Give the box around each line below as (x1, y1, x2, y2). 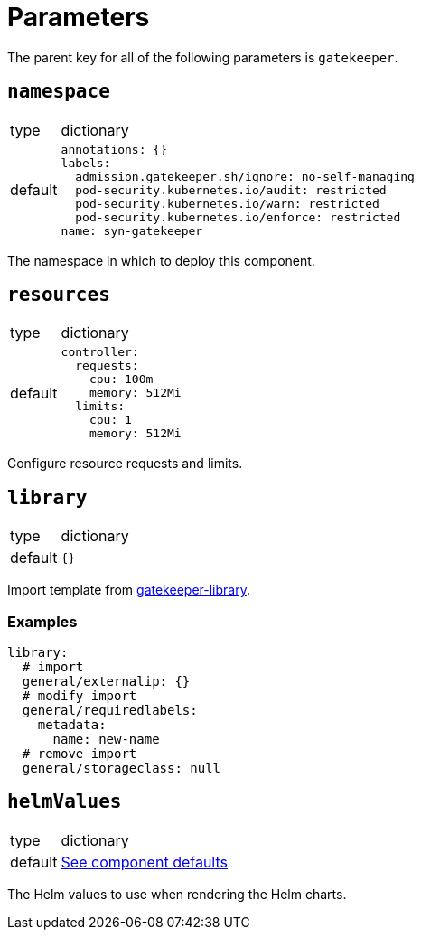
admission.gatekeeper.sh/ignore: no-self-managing (75, 169, 415, 183)
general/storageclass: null (22, 761, 221, 776)
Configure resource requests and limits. (7, 455, 243, 472)
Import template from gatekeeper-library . (7, 582, 250, 598)
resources (7, 284, 110, 306)
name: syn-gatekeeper (61, 223, 203, 238)
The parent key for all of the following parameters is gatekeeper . (7, 49, 398, 65)
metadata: (37, 717, 107, 733)
